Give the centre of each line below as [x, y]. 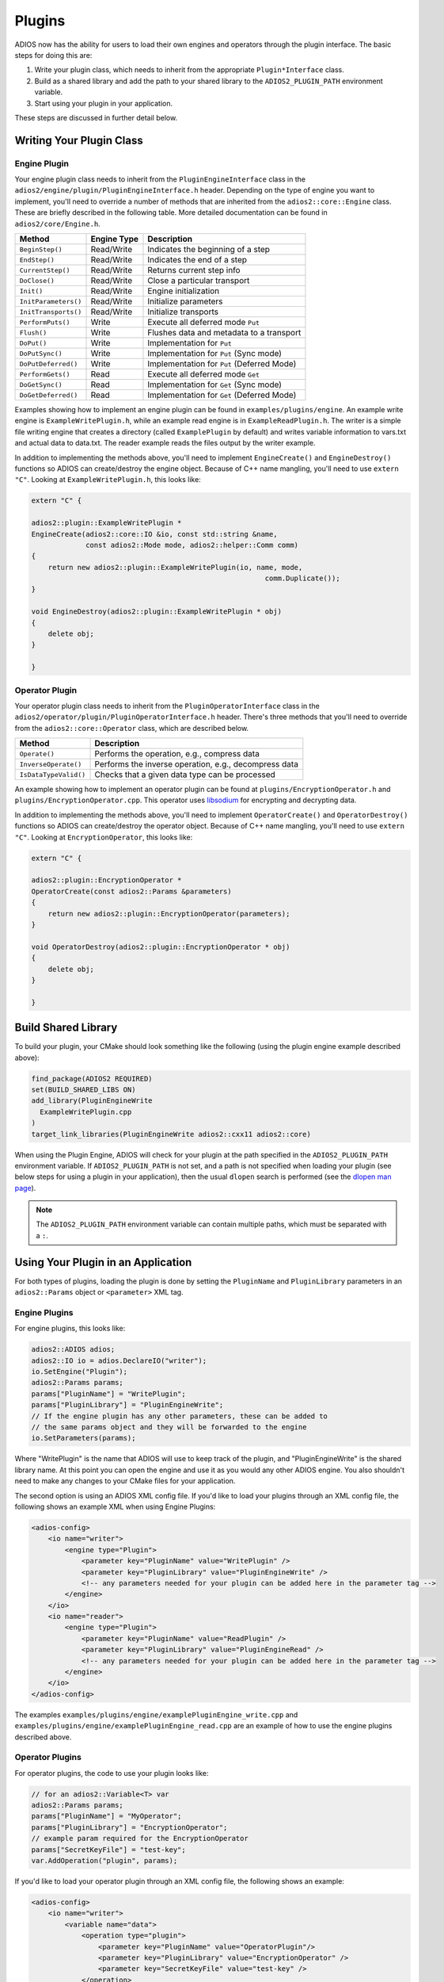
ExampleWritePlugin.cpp [86, 1112]
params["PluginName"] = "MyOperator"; [106, 1816]
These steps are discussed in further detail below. [96, 117]
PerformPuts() [45, 322]
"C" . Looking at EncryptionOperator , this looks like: [104, 837]
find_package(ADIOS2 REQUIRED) [92, 1079]
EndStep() [37, 260]
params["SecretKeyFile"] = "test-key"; [108, 1850]
